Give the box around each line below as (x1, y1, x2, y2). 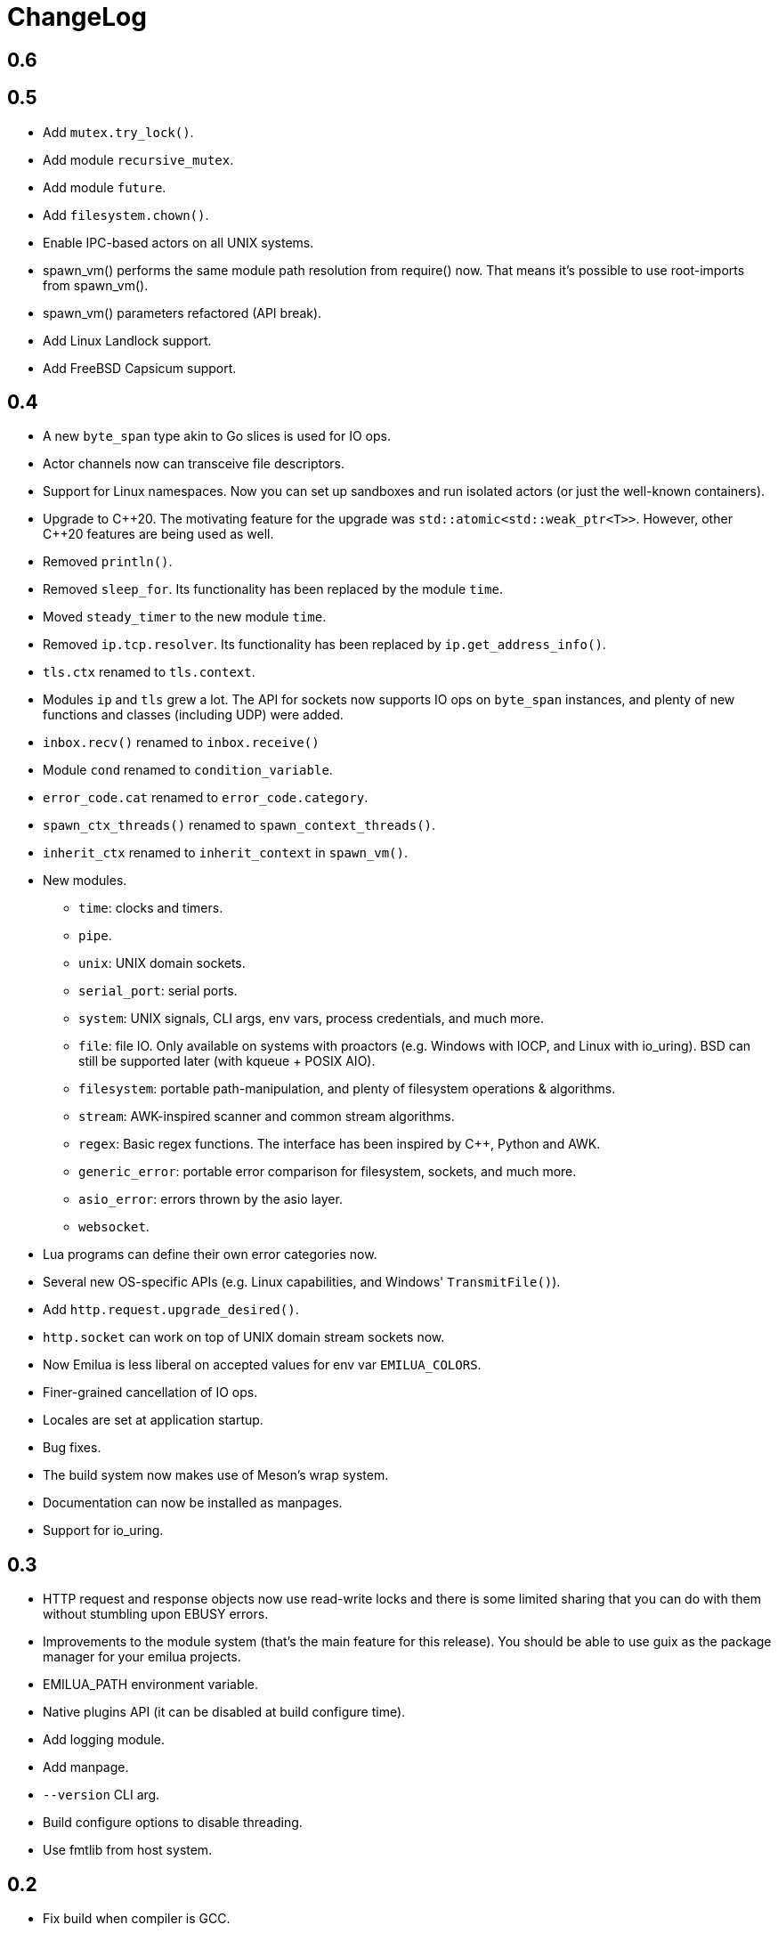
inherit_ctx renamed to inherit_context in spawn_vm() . (43, 845, 409, 861)
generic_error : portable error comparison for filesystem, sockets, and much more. (78, 1164, 577, 1180)
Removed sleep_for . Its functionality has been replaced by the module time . (43, 581, 503, 597)
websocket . (78, 1219, 150, 1235)
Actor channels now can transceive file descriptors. (43, 456, 344, 472)
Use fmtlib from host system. (43, 1842, 213, 1858)
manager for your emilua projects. (43, 1649, 241, 1665)
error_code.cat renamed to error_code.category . (43, 790, 369, 806)
